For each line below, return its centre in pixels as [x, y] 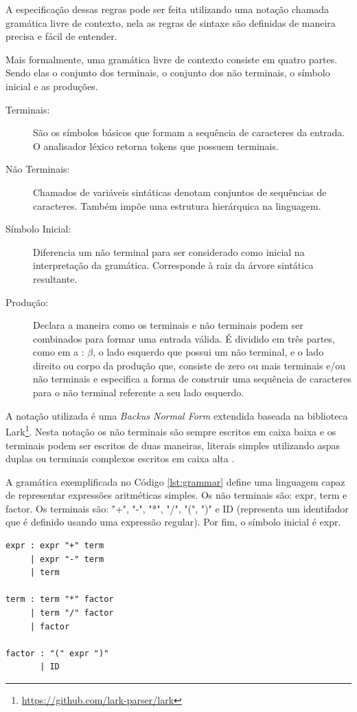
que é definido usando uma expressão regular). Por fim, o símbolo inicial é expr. [173, 522]
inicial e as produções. [52, 86]
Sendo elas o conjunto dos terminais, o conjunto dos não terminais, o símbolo [168, 73]
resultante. [55, 278]
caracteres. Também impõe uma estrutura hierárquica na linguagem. [177, 205]
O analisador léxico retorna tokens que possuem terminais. [156, 145]
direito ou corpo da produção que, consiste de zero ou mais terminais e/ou [189, 365]
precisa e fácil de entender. [61, 36]
